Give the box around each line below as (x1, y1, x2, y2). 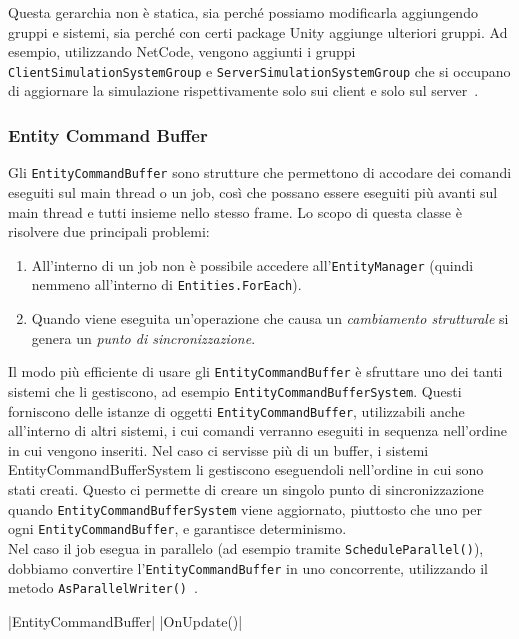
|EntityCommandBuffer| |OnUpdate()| (8, 610, 243, 631)
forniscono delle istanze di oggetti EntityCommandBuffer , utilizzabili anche (8, 400, 465, 421)
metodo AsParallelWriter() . (8, 577, 198, 598)
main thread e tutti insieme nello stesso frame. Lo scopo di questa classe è (8, 201, 462, 222)
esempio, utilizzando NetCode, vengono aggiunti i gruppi (8, 41, 356, 62)
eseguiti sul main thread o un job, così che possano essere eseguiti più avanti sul (8, 181, 498, 202)
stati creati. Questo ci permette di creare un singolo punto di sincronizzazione (8, 478, 484, 499)
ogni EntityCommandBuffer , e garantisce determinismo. (8, 518, 347, 539)
